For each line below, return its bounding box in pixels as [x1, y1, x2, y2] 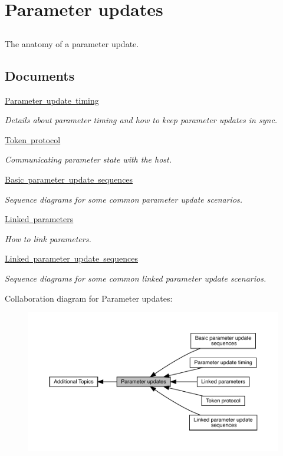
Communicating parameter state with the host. [5, 153, 172, 166]
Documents [5, 66, 75, 84]
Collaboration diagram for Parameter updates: [5, 292, 173, 304]
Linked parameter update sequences [5, 252, 138, 265]
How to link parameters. [5, 232, 91, 244]
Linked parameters [5, 213, 74, 225]
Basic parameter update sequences [5, 173, 133, 185]
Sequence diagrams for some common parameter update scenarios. [5, 193, 243, 205]
